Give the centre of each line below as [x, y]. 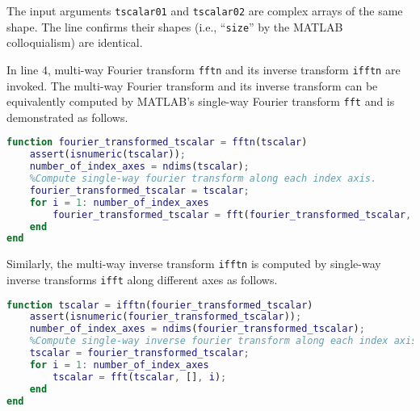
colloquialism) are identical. [75, 42]
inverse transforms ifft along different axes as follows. [142, 279]
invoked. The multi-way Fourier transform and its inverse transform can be [192, 85]
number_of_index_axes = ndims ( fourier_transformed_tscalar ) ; [197, 329]
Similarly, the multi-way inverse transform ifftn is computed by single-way [194, 264]
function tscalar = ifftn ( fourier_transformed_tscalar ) [160, 305]
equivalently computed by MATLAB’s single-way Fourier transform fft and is [201, 101]
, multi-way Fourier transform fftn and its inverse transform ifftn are [224, 69]
